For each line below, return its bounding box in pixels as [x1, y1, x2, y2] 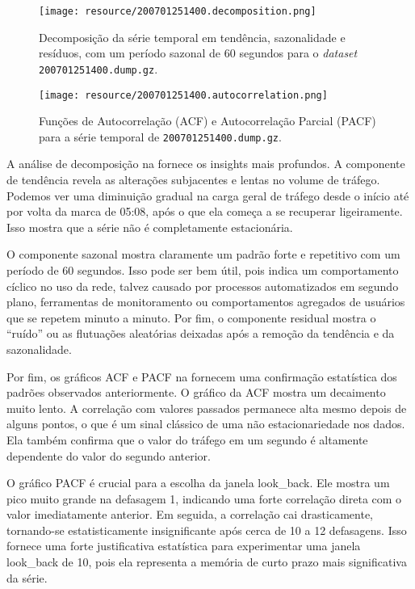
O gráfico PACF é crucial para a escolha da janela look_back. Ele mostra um [6, 474, 390, 491]
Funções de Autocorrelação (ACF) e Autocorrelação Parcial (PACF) [39, 112, 376, 129]
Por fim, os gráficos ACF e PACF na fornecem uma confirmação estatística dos [6, 368, 397, 385]
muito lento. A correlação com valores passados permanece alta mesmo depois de [6, 399, 407, 416]
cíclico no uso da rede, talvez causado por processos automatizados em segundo [6, 277, 399, 294]
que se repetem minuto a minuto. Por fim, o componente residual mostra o [6, 309, 376, 326]
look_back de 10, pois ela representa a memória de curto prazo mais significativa [6, 553, 407, 570]
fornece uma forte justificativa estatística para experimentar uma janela [6, 537, 361, 554]
